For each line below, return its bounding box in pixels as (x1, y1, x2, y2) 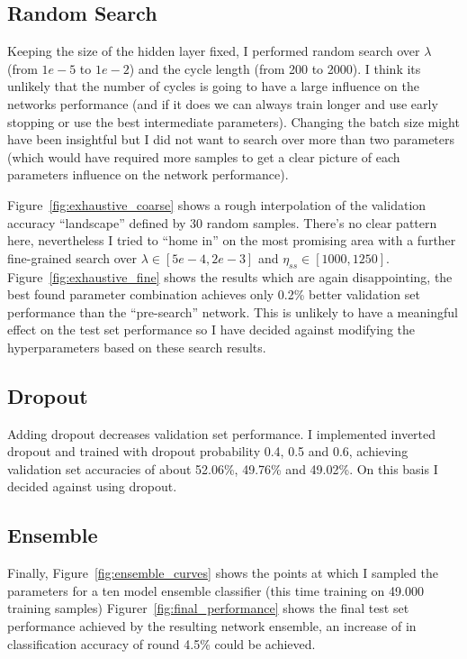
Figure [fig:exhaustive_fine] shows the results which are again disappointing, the (7, 267, 453, 286)
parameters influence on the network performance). (7, 165, 289, 184)
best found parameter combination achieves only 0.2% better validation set (7, 285, 420, 304)
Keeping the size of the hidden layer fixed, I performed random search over (7, 41, 420, 60)
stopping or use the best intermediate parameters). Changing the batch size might (7, 112, 460, 131)
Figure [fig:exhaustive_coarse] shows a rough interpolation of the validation (7, 195, 427, 214)
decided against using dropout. (7, 477, 177, 496)
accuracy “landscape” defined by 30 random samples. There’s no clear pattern (7, 213, 437, 232)
